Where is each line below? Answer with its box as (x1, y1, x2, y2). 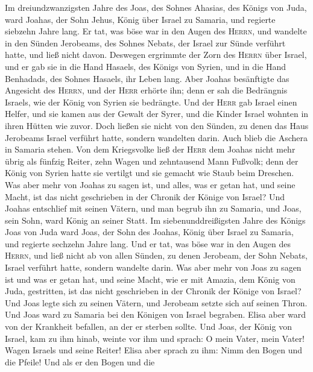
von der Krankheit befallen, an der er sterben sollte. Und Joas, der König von (5, 320, 292, 333)
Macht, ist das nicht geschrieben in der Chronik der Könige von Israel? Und (5, 190, 285, 203)
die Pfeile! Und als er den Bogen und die (5, 355, 155, 368)
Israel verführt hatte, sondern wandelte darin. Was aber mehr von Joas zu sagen (5, 261, 302, 274)
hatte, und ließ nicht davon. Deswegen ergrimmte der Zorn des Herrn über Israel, (5, 48, 307, 61)
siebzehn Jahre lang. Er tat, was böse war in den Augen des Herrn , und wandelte (5, 25, 307, 37)
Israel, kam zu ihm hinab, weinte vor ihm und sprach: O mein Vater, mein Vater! (5, 332, 305, 344)
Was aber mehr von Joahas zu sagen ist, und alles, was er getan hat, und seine (5, 178, 296, 191)
